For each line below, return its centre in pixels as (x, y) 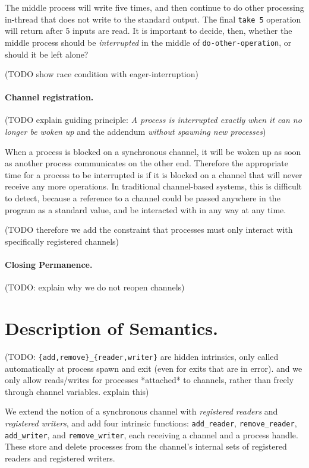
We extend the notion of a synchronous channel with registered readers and (141, 411)
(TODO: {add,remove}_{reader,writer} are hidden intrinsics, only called (142, 356)
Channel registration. (49, 97)
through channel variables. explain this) (77, 391)
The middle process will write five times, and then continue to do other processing (154, 7)
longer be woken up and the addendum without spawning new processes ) (135, 132)
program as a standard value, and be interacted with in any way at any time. (146, 209)
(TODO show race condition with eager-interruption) (102, 74)
